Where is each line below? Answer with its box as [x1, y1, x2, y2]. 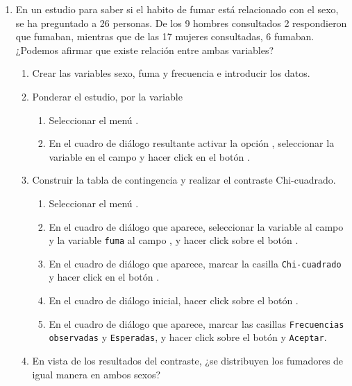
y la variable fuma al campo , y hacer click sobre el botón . [49, 233, 299, 247]
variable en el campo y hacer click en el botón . [49, 149, 250, 164]
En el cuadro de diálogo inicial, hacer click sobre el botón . [49, 293, 299, 308]
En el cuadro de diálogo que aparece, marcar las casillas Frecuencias [49, 316, 344, 331]
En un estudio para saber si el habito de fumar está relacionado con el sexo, [15, 2, 339, 16]
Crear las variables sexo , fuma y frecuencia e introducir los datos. [32, 66, 310, 80]
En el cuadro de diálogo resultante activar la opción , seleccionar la [49, 136, 335, 150]
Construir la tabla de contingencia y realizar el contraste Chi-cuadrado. [32, 173, 336, 187]
